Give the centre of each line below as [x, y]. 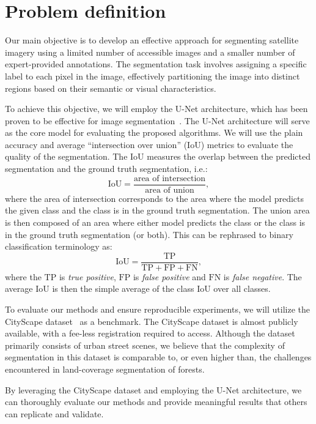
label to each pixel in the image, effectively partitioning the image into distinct [152, 76]
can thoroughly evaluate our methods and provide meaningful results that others [156, 402]
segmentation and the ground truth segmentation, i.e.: [106, 169]
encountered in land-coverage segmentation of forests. [105, 369]
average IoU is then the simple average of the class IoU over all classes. [138, 288]
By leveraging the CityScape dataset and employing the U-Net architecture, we [153, 389]
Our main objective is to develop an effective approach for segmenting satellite [152, 40]
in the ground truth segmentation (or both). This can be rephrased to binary [149, 234]
